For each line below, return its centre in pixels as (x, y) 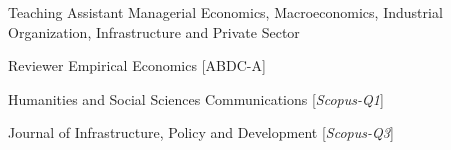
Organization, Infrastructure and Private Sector (154, 31)
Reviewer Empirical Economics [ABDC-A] (137, 65)
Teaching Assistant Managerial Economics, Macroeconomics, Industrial (225, 12)
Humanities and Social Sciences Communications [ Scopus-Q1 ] (196, 98)
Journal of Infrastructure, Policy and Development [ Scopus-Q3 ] (201, 132)
